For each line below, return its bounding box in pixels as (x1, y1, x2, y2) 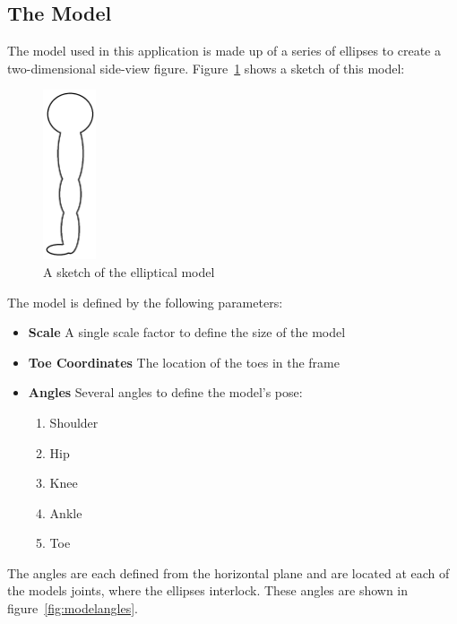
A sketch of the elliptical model (43, 262, 215, 281)
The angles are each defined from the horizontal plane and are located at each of (7, 563, 450, 582)
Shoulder (49, 412, 99, 431)
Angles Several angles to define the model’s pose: (28, 383, 303, 402)
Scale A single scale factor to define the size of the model (28, 323, 346, 342)
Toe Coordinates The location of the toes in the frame (28, 352, 340, 371)
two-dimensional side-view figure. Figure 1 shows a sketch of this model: (7, 58, 405, 77)
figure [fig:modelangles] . (7, 599, 139, 618)
